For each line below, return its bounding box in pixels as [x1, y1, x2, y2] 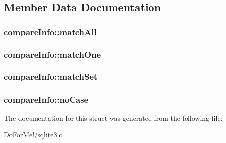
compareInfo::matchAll [4, 25, 97, 37]
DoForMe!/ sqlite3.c [4, 129, 62, 140]
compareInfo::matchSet [4, 71, 98, 83]
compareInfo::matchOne [4, 48, 101, 60]
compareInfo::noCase [4, 93, 89, 106]
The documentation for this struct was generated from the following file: [4, 112, 223, 123]
